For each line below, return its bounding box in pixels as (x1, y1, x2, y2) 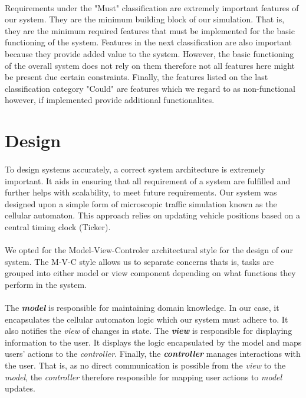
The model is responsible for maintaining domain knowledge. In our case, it (5, 301, 279, 314)
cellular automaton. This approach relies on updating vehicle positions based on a (5, 209, 301, 221)
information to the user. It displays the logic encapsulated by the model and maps (5, 336, 302, 348)
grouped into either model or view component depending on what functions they (5, 267, 296, 279)
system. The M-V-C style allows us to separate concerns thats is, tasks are (5, 255, 274, 267)
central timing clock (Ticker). (5, 220, 111, 233)
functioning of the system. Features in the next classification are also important (5, 36, 292, 48)
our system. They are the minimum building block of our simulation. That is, (5, 13, 285, 25)
